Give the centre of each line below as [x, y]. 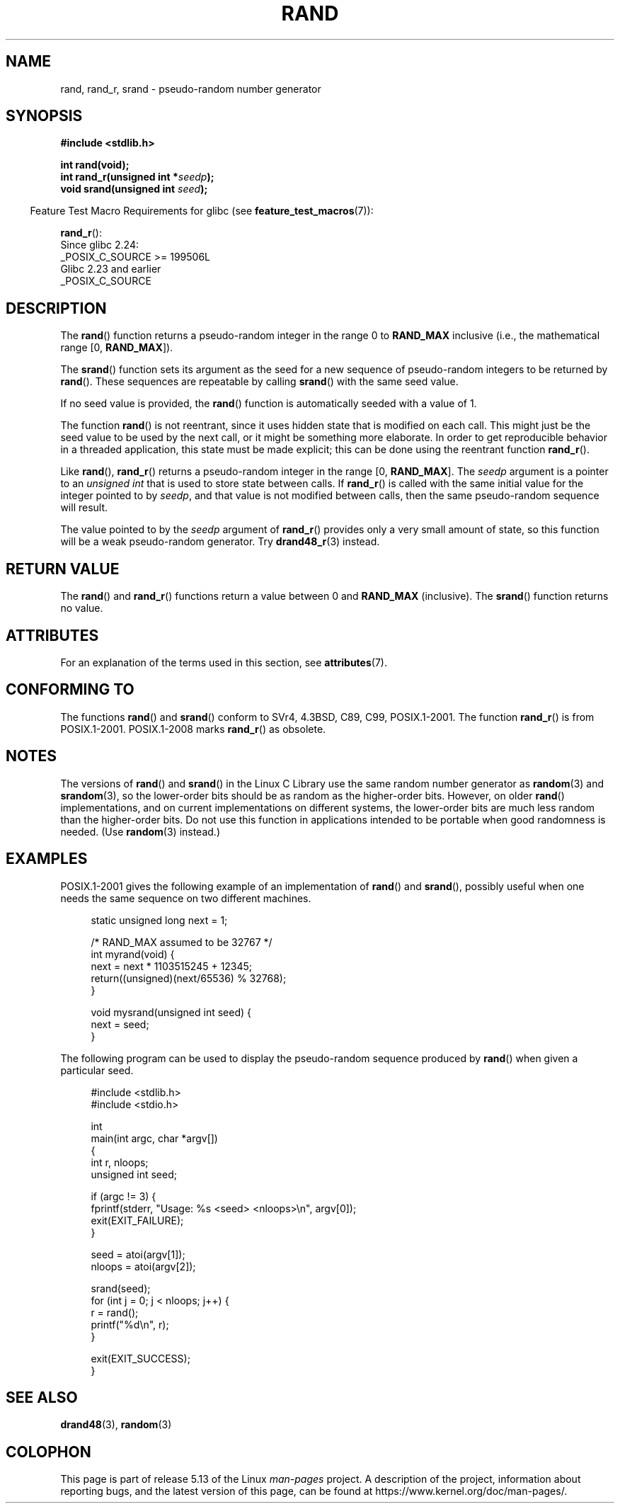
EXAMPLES [47, 859]
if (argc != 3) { [124, 1196]
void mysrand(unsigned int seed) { [171, 1012]
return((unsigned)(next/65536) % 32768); [189, 978]
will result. [84, 508]
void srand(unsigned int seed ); [134, 189]
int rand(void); [95, 165]
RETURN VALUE [63, 569]
